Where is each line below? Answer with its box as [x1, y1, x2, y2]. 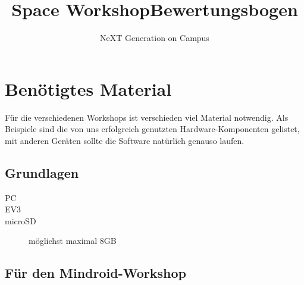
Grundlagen [5, 163, 79, 181]
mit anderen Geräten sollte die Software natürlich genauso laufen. [5, 134, 245, 146]
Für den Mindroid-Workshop [5, 264, 186, 282]
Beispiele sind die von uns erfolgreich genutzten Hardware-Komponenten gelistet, [5, 123, 300, 135]
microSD [5, 214, 36, 227]
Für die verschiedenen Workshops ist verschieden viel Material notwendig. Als [5, 111, 289, 123]
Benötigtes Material [5, 76, 172, 101]
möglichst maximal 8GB [29, 234, 117, 247]
